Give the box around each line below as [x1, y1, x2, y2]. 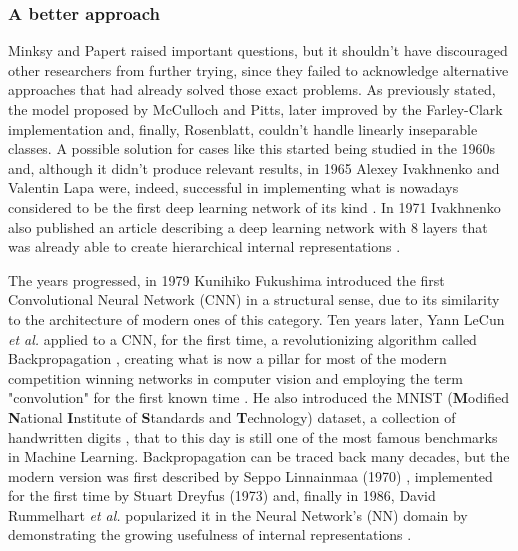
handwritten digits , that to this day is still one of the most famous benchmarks [8, 426, 498, 447]
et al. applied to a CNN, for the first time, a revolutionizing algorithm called [8, 328, 477, 349]
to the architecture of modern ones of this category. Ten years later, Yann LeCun [8, 308, 505, 329]
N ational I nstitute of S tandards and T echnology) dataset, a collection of [8, 406, 456, 427]
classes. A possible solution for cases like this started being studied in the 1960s [8, 138, 496, 159]
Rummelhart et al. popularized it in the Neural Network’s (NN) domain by [8, 504, 468, 525]
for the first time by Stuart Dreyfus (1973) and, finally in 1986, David [8, 485, 436, 506]
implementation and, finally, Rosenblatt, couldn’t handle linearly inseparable [8, 118, 478, 139]
